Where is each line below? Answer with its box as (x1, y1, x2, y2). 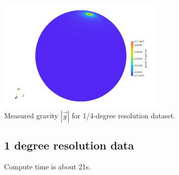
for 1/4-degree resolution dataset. (72, 110, 175, 120)
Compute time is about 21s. (4, 161, 91, 171)
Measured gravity (4, 110, 58, 120)
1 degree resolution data (4, 137, 134, 153)
